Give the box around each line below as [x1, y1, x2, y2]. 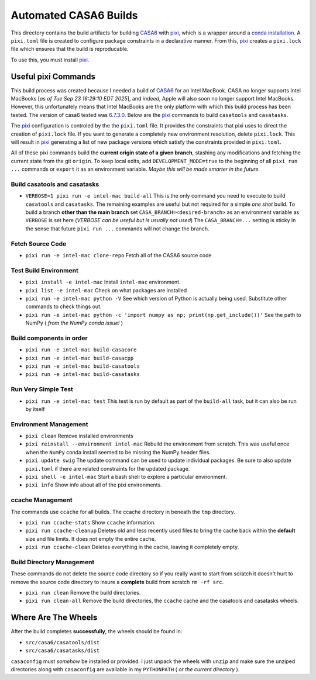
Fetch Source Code [11, 240, 67, 248]
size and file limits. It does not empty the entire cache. [25, 535, 156, 542]
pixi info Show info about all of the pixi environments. [25, 481, 162, 488]
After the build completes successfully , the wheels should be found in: [11, 628, 183, 635]
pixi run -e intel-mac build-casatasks [25, 371, 140, 378]
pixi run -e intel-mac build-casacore [25, 347, 137, 353]
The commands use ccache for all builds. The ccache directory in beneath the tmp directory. [11, 508, 235, 515]
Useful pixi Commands [11, 71, 96, 81]
